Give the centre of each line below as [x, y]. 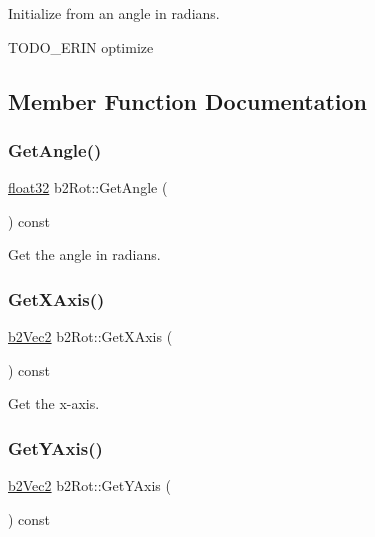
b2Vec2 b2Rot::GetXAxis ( [90, 336]
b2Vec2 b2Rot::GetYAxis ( [89, 485]
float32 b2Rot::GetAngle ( [88, 187]
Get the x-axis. [54, 403]
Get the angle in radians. [84, 254]
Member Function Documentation [188, 100]
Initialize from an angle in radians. [114, 13]
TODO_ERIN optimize [81, 46]
